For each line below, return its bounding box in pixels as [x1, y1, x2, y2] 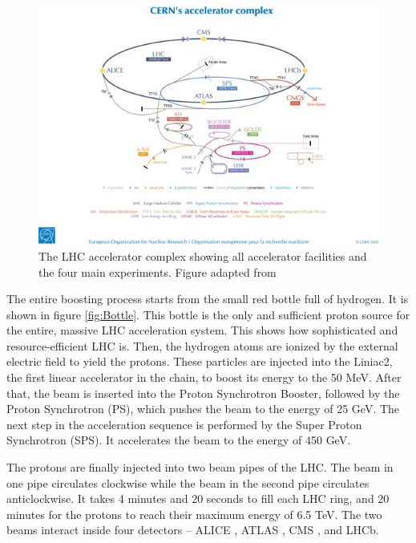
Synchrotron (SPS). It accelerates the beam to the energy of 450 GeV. [6, 432, 351, 448]
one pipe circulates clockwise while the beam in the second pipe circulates [6, 474, 370, 491]
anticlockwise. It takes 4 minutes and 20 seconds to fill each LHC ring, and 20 [6, 490, 390, 507]
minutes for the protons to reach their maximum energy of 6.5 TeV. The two [6, 505, 382, 522]
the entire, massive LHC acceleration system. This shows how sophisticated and [6, 322, 398, 338]
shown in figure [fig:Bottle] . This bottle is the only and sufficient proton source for [6, 306, 410, 322]
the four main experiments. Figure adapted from [38, 263, 277, 280]
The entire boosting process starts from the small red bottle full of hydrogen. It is [6, 290, 409, 307]
